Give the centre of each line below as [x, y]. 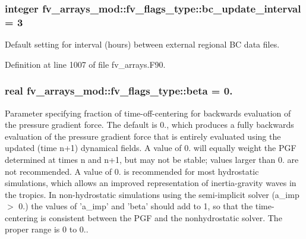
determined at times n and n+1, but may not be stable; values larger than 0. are [152, 159]
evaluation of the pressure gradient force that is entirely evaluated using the [143, 136]
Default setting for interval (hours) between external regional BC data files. [142, 44]
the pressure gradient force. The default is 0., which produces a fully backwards [149, 125]
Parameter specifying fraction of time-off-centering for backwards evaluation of [148, 113]
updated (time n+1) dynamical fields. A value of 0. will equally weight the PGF [151, 148]
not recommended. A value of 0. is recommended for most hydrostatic [132, 171]
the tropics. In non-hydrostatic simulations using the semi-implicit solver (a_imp [152, 194]
